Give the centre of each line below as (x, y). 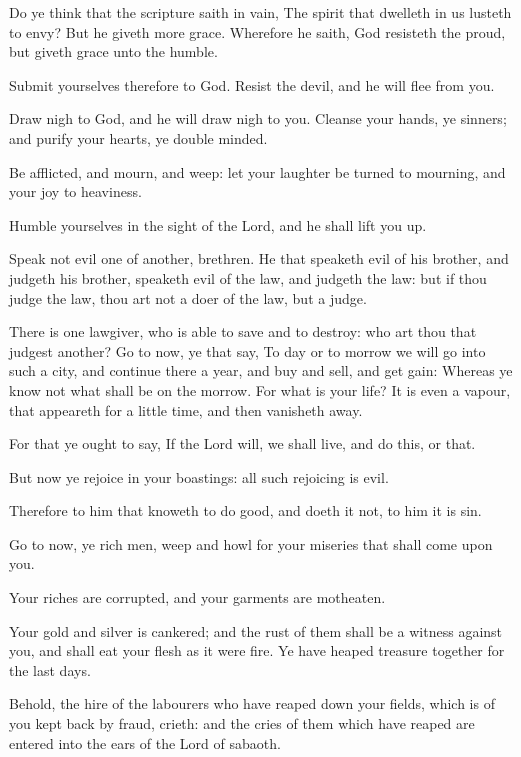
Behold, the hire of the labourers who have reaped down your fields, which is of (252, 703)
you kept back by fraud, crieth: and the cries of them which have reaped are (242, 723)
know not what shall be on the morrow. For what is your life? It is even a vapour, (260, 389)
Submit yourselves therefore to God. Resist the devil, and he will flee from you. (252, 84)
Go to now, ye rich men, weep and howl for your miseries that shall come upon (251, 543)
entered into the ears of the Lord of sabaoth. (145, 742)
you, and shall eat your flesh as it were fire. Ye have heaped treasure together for (257, 650)
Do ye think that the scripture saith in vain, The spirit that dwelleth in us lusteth (260, 12)
